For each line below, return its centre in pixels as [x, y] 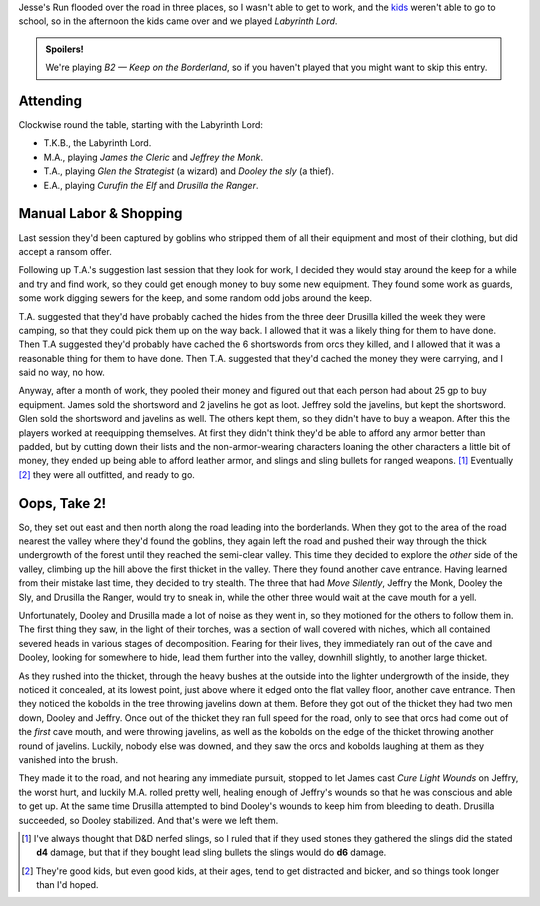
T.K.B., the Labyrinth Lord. [97, 143]
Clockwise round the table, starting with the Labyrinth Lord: [141, 125]
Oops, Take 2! [62, 503]
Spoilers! [64, 49]
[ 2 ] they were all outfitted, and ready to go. [106, 474]
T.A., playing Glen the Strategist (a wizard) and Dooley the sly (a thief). [189, 171]
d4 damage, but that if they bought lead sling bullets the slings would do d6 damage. [211, 852]
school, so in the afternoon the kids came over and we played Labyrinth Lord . [178, 21]
